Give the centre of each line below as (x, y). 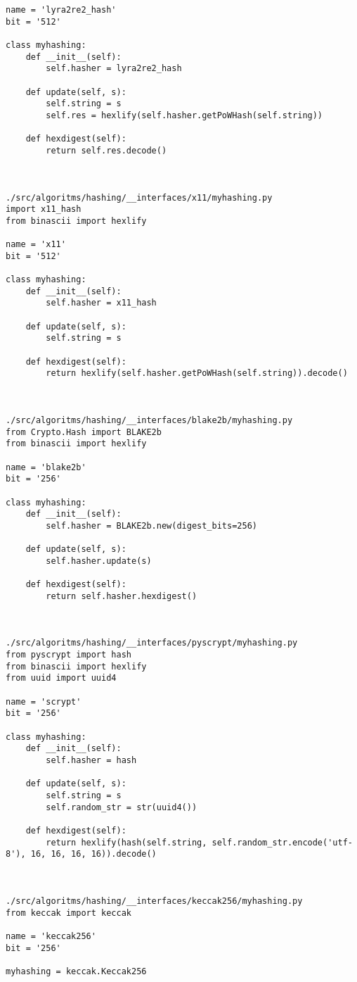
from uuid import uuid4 (61, 678)
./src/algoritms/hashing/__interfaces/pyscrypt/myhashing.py (152, 643)
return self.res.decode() (106, 150)
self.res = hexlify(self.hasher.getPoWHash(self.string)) (184, 115)
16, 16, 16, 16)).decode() (93, 854)
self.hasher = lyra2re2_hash (114, 69)
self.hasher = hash (91, 760)
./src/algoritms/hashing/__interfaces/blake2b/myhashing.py (149, 420)
